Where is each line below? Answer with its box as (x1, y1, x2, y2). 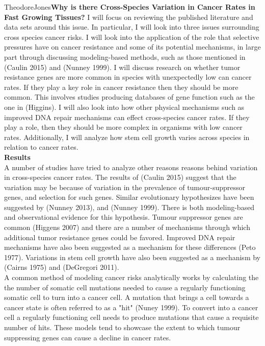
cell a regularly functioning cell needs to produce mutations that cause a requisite (4, 312, 259, 322)
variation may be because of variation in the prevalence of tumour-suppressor (4, 181, 246, 192)
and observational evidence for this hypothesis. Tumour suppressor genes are (4, 212, 243, 222)
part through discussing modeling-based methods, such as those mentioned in (4, 51, 246, 62)
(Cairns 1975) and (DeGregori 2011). (4, 262, 119, 272)
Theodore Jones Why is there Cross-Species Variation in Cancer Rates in (4, 2, 255, 12)
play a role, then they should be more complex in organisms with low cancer (4, 122, 243, 132)
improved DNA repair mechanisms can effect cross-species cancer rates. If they (4, 111, 250, 122)
